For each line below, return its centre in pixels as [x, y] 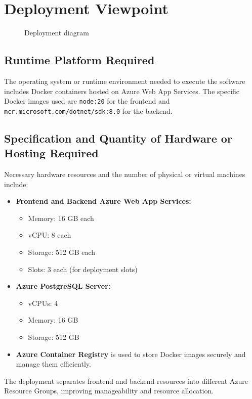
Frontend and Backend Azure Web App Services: [103, 201]
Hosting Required [51, 153]
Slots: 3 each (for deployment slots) [83, 269]
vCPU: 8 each [50, 235]
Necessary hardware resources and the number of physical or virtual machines [125, 174]
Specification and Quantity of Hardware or [118, 138]
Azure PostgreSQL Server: [63, 286]
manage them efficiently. [53, 364]
